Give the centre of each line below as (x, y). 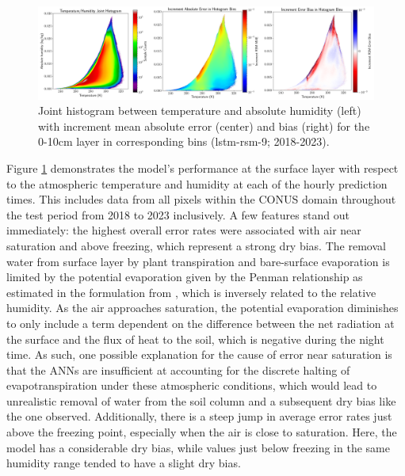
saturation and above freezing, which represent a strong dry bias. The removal (196, 245)
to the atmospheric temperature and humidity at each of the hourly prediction (197, 183)
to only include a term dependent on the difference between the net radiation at (201, 323)
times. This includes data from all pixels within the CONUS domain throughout (201, 199)
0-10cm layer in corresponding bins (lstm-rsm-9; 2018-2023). (184, 141)
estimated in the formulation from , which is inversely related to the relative (191, 292)
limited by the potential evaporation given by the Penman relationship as (185, 277)
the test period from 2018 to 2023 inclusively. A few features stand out (178, 214)
